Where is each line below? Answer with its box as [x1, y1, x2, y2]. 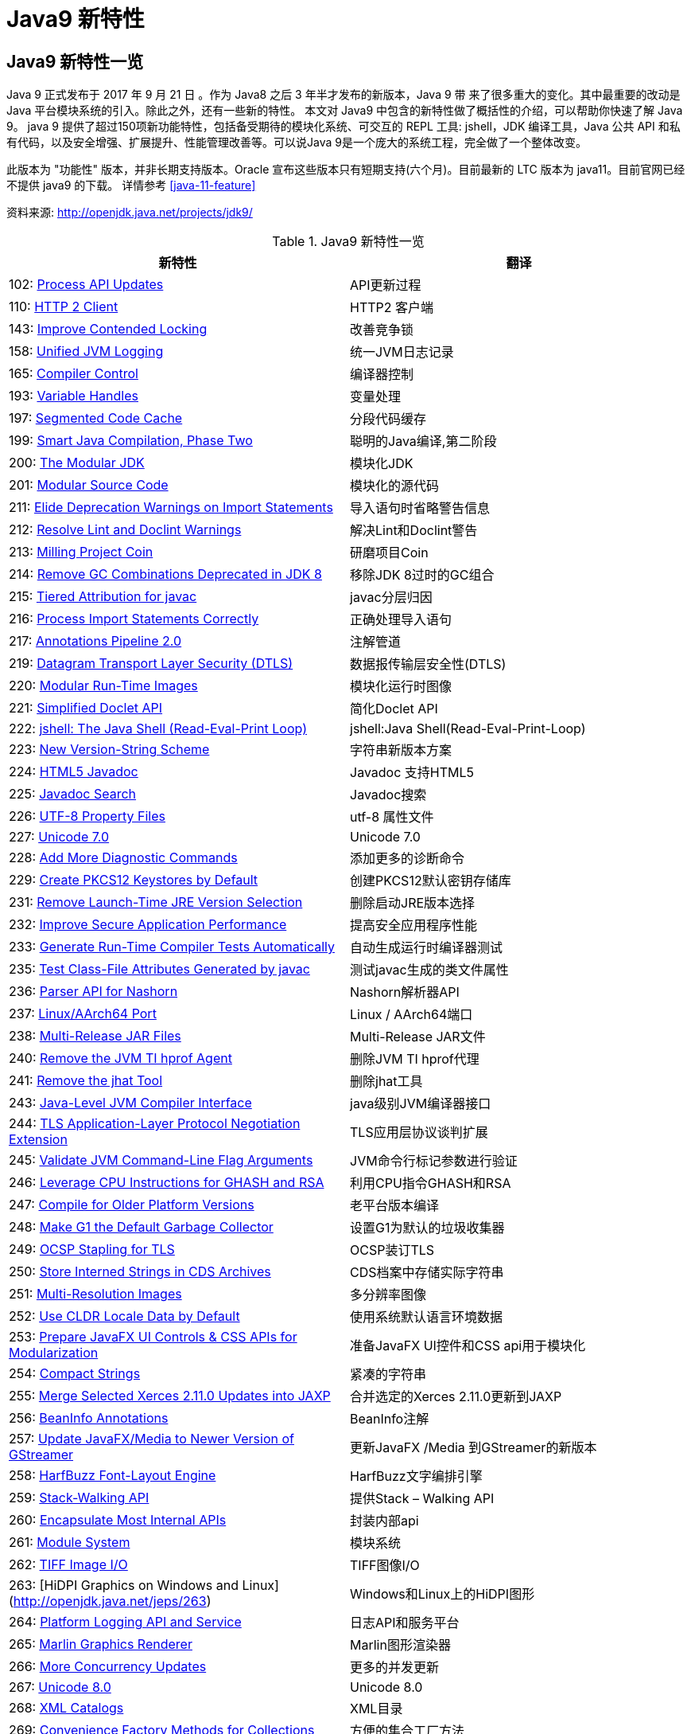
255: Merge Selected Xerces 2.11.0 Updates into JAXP [9, 1388, 331, 1404]
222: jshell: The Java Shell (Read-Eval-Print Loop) [9, 721, 307, 737]
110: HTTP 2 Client [9, 299, 118, 315]
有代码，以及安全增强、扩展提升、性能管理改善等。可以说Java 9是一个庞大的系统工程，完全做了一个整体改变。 [6, 135, 587, 150]
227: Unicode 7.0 [9, 829, 110, 846]
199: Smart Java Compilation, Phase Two [9, 432, 253, 449]
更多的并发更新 [350, 1659, 440, 1676]
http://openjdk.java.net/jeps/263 [13, 1593, 207, 1610]
